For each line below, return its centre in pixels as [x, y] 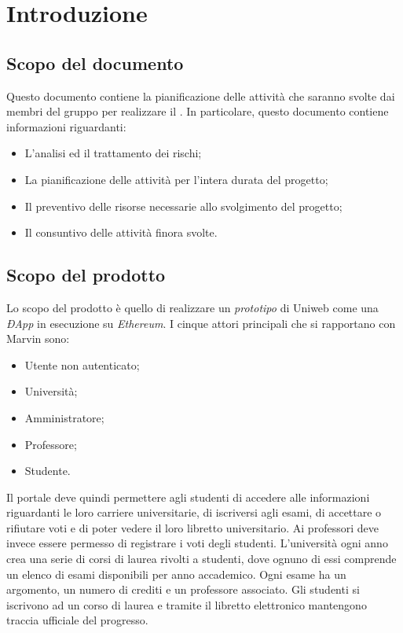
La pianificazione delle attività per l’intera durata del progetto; [176, 179]
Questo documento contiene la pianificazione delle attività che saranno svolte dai [201, 96]
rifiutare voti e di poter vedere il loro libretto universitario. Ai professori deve [192, 527]
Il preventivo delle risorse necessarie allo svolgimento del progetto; [183, 206]
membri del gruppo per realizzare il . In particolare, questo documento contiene [198, 111]
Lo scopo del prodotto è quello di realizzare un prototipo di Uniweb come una [192, 307]
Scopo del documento [95, 63]
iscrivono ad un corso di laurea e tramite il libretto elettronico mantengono [187, 604]
